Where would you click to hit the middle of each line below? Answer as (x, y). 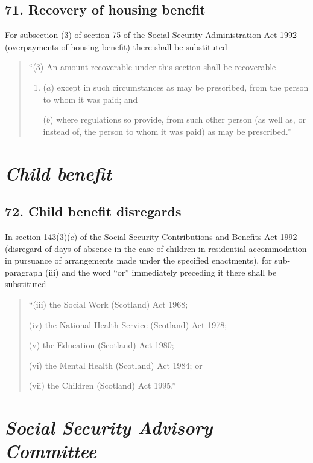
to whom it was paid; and (90, 99)
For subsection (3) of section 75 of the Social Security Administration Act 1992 (151, 35)
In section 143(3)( (38, 236)
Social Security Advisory (109, 427)
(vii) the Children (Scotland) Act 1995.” (102, 385)
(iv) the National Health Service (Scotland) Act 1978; (128, 324)
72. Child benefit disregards (93, 211)
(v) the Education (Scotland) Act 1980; (101, 345)
